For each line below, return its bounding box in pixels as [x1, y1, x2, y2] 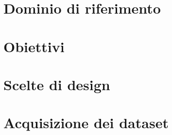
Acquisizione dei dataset [3, 113, 169, 133]
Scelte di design [3, 74, 110, 94]
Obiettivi [3, 36, 65, 56]
